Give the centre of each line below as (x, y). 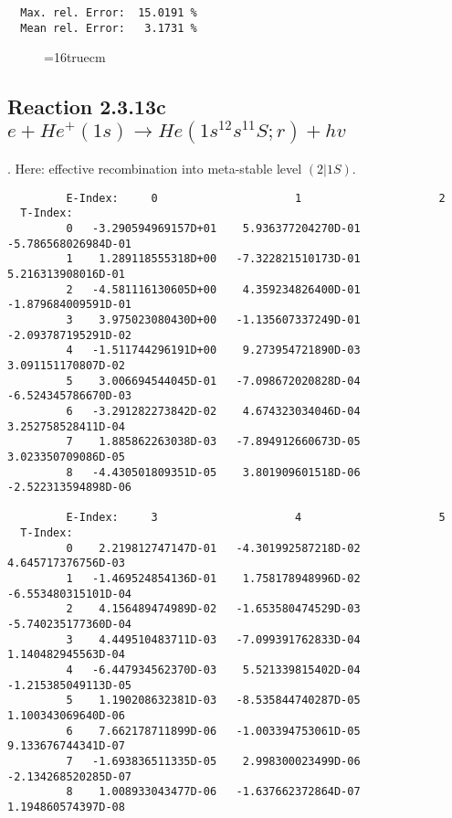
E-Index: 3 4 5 (256, 518)
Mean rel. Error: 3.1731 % (109, 28)
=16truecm (75, 57)
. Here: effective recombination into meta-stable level (155, 169)
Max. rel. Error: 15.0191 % (109, 13)
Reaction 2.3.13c (87, 106)
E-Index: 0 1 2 (256, 198)
